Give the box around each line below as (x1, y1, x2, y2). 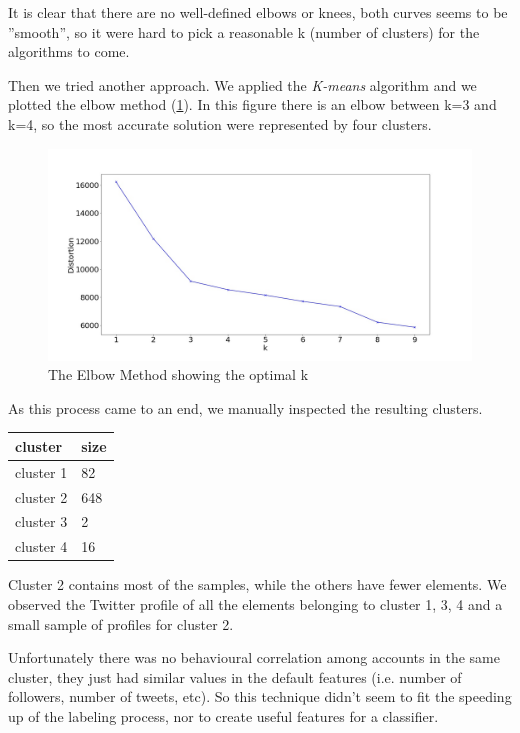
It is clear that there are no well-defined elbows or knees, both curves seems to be (8, 2, 508, 22)
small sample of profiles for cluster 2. (8, 613, 234, 634)
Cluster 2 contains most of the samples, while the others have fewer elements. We (8, 574, 507, 595)
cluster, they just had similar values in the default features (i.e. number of (8, 666, 462, 687)
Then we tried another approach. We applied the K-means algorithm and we (8, 74, 477, 95)
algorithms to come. (8, 41, 130, 62)
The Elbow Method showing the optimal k (48, 364, 309, 385)
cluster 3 (15, 511, 68, 532)
